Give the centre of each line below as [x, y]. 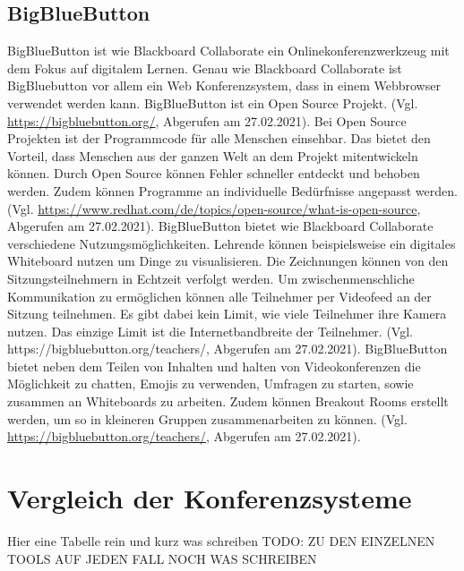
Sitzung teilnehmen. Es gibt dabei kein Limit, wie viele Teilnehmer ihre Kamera [227, 314]
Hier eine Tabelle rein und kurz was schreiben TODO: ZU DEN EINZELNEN [221, 540]
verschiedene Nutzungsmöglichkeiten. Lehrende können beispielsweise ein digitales [232, 243]
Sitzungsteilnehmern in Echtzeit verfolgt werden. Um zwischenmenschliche [211, 278]
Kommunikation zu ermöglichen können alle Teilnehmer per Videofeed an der [219, 296]
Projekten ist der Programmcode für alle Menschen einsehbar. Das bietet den [219, 138]
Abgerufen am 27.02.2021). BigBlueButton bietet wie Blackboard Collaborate [220, 226]
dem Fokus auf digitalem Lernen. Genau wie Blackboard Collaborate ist [205, 68]
